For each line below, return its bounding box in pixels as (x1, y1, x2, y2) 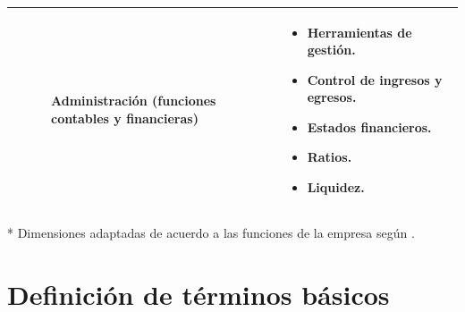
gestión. (307, 40, 356, 59)
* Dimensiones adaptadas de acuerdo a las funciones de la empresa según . (7, 223, 415, 242)
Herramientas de (307, 22, 412, 41)
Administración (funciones (51, 91, 216, 110)
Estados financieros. (307, 117, 432, 136)
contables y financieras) (51, 109, 199, 128)
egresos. (307, 88, 357, 106)
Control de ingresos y (307, 70, 443, 89)
